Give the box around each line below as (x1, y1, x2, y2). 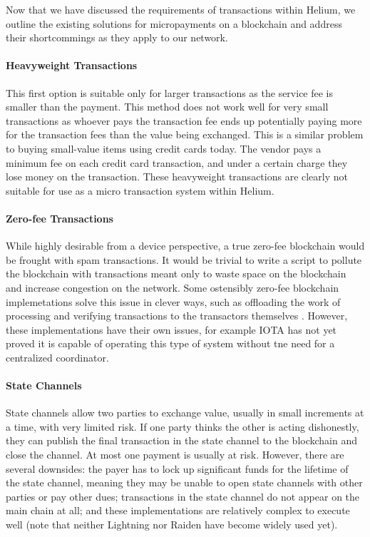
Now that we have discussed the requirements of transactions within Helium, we (6, 2, 356, 16)
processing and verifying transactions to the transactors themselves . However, (6, 308, 348, 323)
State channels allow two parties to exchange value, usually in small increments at (6, 405, 364, 420)
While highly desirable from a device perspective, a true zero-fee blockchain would (6, 238, 365, 253)
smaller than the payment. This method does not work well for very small (6, 99, 329, 114)
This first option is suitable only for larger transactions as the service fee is (6, 85, 334, 100)
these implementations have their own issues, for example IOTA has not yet (6, 322, 337, 337)
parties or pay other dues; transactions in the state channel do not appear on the (6, 489, 360, 503)
